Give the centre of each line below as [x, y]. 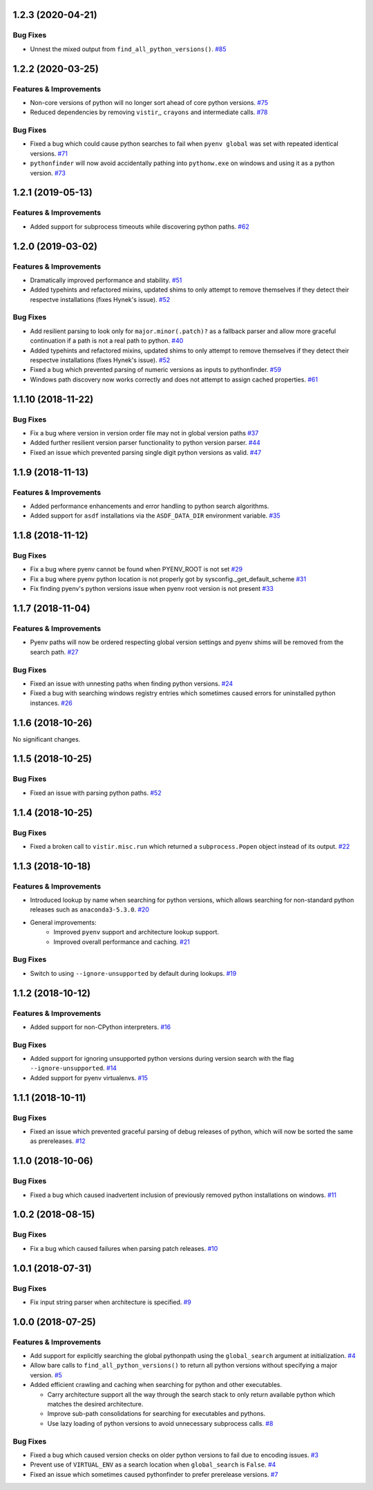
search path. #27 [54, 652]
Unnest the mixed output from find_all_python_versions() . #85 [128, 49]
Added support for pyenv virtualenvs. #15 [89, 1077]
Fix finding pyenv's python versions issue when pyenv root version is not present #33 [152, 589]
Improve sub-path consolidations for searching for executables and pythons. [156, 1414]
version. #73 [48, 173]
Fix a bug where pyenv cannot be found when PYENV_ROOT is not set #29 [136, 569]
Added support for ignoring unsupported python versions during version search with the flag [162, 1059]
